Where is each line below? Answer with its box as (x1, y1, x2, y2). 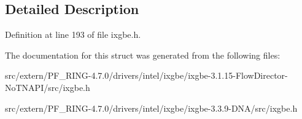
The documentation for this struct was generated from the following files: (5, 48, 281, 61)
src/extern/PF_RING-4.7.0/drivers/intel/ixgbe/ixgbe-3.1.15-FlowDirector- (5, 69, 288, 82)
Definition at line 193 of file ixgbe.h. (5, 28, 141, 41)
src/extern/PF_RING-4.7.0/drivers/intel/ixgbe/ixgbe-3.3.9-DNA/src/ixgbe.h (5, 101, 298, 114)
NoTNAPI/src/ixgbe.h (5, 81, 90, 93)
